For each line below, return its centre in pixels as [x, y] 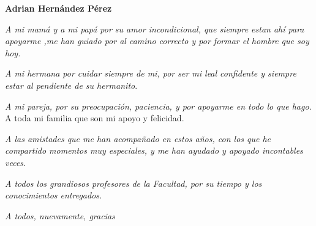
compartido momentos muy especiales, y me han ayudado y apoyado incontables [154, 150]
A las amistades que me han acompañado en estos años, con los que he [138, 138]
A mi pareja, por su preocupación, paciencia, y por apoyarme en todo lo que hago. [158, 106]
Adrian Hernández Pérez [58, 8]
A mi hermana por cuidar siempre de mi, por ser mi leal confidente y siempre [151, 73]
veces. [16, 162]
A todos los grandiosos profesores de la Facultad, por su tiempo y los [134, 183]
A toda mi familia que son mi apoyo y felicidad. [95, 118]
